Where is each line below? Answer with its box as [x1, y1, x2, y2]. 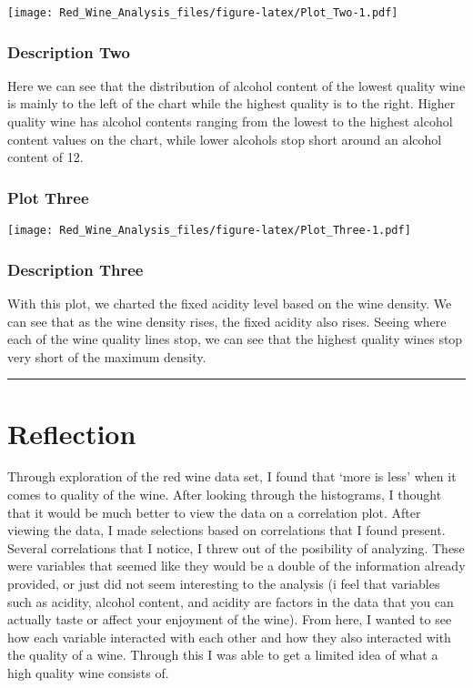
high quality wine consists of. [7, 663, 169, 682]
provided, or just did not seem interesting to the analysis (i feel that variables [7, 574, 440, 592]
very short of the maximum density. [7, 347, 206, 366]
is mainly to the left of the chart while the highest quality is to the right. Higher [7, 94, 456, 113]
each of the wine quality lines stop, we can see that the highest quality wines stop [7, 329, 463, 349]
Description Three [7, 258, 144, 280]
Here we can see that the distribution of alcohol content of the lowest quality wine [7, 76, 466, 95]
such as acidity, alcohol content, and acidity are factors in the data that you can [7, 592, 454, 611]
